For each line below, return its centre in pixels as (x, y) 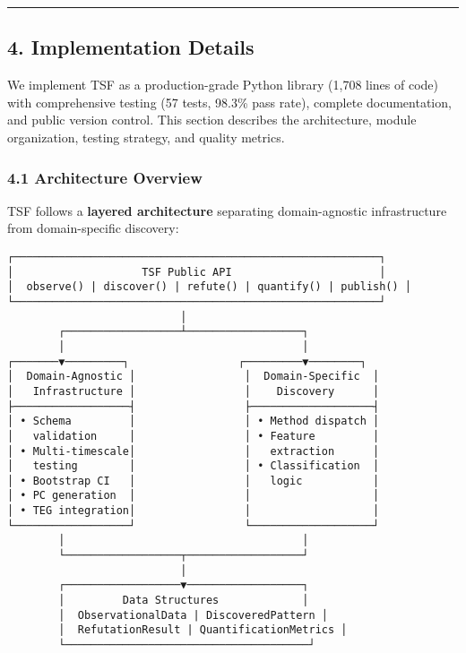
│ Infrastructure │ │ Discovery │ (194, 391)
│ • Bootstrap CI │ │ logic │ (194, 481)
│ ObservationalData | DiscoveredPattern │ (193, 615)
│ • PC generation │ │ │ (194, 496)
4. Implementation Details (131, 47)
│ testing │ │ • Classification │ (194, 466)
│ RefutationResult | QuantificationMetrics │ (203, 630)
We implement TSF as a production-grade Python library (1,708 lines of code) (223, 85)
